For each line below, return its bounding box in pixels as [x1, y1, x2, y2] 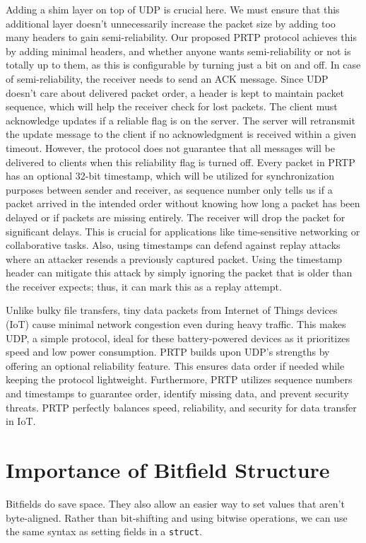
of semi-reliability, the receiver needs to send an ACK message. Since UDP [6, 71, 329, 86]
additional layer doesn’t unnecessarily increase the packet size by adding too [6, 16, 336, 30]
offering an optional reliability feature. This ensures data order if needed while [6, 358, 345, 373]
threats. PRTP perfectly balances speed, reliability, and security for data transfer [6, 399, 357, 414]
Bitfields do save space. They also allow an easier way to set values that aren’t [6, 496, 345, 510]
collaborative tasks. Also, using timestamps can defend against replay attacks [6, 238, 341, 252]
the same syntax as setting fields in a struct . [6, 524, 202, 539]
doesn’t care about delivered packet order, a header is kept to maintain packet [6, 85, 345, 100]
